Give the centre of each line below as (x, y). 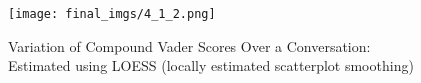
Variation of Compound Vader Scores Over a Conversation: (189, 45)
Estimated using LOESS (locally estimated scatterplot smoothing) (211, 65)
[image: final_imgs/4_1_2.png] (112, 14)
